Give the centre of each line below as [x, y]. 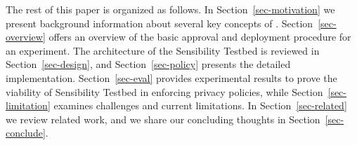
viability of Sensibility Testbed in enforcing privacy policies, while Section [164, 91]
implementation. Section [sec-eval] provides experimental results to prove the [171, 77]
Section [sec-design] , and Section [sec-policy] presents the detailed [148, 64]
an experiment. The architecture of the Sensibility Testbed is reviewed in [163, 50]
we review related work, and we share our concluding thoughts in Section [163, 119]
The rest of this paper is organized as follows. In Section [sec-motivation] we [170, 9]
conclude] [26, 133]
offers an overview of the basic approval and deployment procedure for [200, 37]
